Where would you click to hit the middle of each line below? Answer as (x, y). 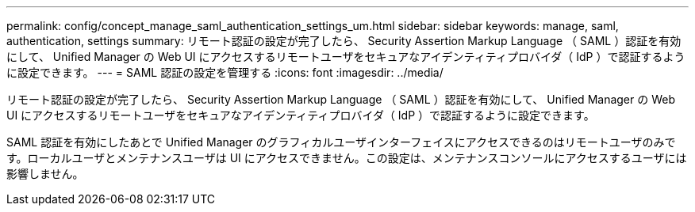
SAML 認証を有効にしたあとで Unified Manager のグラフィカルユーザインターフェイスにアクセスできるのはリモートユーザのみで (341, 142)
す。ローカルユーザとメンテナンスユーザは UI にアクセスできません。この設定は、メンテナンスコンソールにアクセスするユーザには (347, 158)
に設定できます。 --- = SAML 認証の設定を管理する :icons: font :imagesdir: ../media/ (225, 72)
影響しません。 (45, 174)
